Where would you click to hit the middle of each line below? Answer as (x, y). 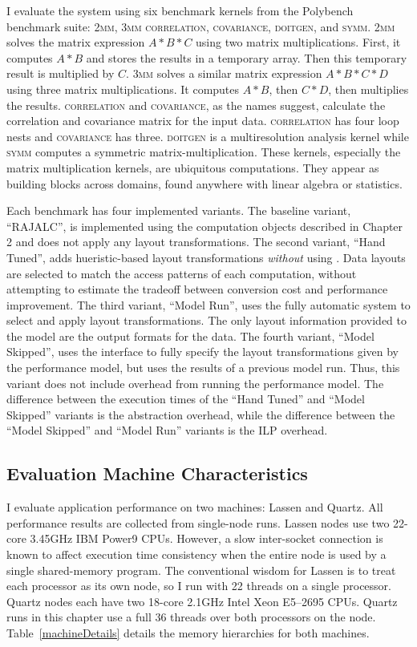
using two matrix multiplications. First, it (298, 42)
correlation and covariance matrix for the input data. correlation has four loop (203, 121)
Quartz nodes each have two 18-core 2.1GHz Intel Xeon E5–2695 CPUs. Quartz (202, 601)
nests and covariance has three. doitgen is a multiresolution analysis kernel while (208, 136)
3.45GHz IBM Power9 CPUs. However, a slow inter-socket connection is (206, 538)
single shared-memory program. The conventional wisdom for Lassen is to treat (201, 570)
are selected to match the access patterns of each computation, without (182, 273)
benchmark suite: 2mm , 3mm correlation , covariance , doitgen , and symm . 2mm (201, 26)
